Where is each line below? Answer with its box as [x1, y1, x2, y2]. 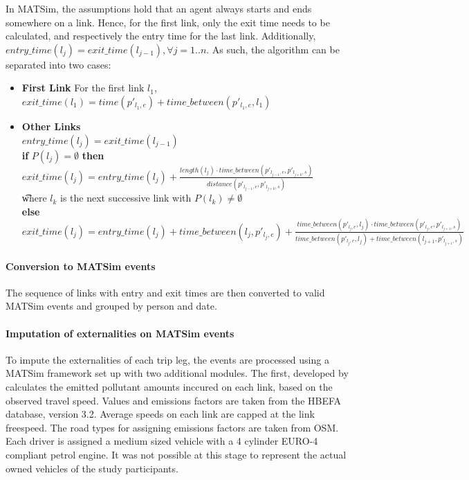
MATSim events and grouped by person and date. [6, 299, 217, 313]
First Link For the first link [21, 80, 145, 95]
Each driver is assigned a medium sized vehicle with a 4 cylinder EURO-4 [6, 434, 318, 448]
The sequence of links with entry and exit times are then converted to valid [6, 285, 325, 299]
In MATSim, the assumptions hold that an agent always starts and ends [6, 1, 312, 15]
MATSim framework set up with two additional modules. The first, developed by [6, 366, 349, 380]
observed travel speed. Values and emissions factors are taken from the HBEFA [6, 393, 342, 407]
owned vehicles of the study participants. [6, 461, 178, 475]
